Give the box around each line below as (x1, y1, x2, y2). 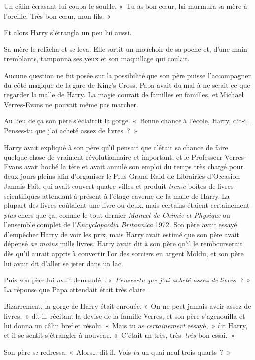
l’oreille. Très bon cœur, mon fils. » (4, 10, 111, 21)
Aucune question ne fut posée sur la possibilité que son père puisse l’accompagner (4, 70, 251, 80)
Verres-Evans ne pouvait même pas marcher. (4, 99, 138, 109)
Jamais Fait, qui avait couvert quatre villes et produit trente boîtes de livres (4, 180, 234, 191)
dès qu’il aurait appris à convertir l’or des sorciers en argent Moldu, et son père (4, 248, 244, 259)
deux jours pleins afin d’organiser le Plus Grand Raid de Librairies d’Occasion (4, 171, 240, 181)
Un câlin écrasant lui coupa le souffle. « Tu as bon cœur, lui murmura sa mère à (4, 1, 247, 11)
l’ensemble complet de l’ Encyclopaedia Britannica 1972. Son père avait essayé (4, 219, 237, 230)
